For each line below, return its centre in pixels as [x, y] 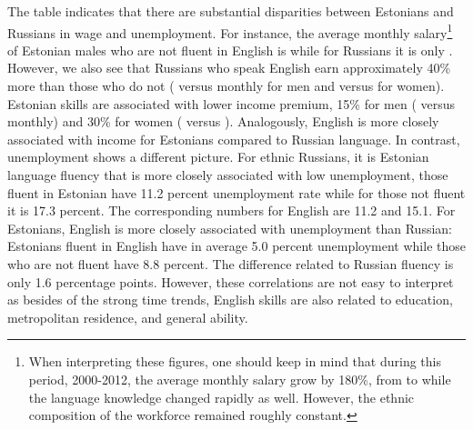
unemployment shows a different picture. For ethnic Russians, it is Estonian [218, 157]
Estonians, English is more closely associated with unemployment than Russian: [230, 228]
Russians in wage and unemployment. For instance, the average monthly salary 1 [230, 31]
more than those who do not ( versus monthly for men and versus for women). [226, 86]
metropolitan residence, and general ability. [128, 317]
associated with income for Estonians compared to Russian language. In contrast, [234, 139]
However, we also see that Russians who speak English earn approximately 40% [229, 68]
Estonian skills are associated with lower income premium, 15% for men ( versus [231, 103]
